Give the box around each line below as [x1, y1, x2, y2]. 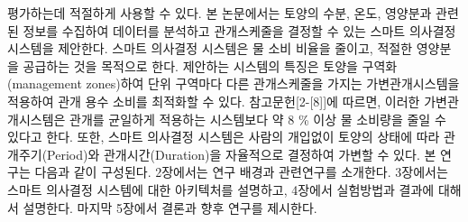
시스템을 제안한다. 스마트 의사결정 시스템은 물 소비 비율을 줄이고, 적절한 [7, 39, 413, 58]
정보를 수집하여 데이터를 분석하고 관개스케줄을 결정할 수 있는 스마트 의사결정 [23, 21, 456, 40]
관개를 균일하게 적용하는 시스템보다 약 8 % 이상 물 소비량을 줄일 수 [69, 109, 446, 128]
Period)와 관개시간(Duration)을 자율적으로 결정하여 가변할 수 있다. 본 [47, 144, 436, 163]
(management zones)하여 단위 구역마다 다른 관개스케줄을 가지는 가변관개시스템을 [7, 74, 460, 93]
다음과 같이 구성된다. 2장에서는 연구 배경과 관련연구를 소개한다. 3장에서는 [34, 162, 448, 181]
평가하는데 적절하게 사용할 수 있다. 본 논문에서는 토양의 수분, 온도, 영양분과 [7, 4, 432, 22]
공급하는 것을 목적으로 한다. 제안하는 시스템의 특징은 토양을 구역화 [23, 56, 398, 75]
